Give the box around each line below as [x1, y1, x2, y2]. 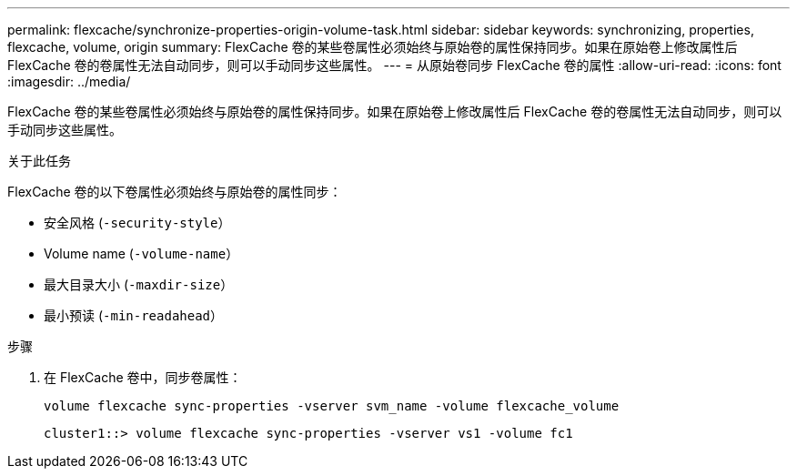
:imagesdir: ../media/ [7, 74, 131, 89]
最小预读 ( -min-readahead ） [44, 308, 224, 323]
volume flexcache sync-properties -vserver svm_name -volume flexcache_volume [44, 399, 620, 413]
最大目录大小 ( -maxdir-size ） [44, 277, 234, 292]
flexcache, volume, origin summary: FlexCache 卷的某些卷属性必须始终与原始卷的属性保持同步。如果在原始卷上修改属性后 [7, 39, 738, 55]
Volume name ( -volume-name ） [44, 246, 239, 261]
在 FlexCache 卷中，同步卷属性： [44, 370, 242, 385]
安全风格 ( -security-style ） [44, 215, 231, 230]
